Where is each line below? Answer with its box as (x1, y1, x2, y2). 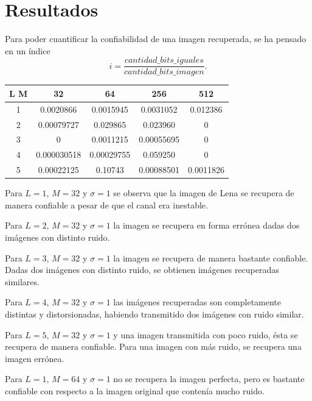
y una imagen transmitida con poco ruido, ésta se (113, 328, 298, 341)
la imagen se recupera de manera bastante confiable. (113, 251, 308, 264)
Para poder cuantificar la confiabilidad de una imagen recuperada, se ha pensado (5, 32, 307, 45)
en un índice (5, 44, 50, 57)
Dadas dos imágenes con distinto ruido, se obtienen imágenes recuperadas (5, 263, 279, 276)
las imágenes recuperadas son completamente (113, 296, 282, 308)
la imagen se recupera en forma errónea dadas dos (113, 219, 300, 232)
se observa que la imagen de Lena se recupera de (113, 186, 294, 199)
